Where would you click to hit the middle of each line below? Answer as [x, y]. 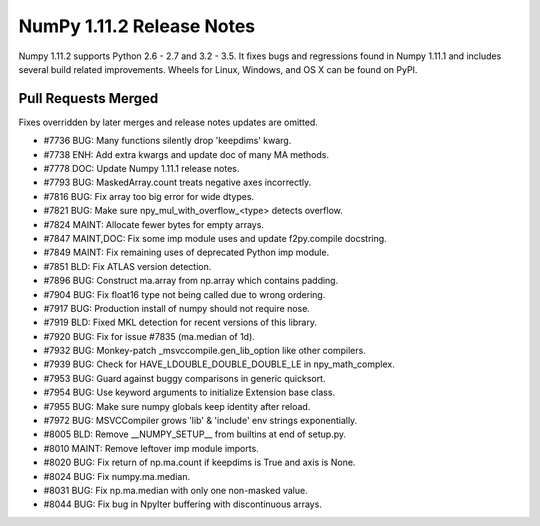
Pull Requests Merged [88, 98]
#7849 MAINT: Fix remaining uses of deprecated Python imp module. [186, 252]
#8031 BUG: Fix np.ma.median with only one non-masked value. [176, 490]
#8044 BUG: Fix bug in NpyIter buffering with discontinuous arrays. [182, 504]
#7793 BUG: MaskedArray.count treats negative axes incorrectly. [177, 182]
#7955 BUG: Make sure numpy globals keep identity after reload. [177, 406]
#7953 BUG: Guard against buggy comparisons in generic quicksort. [184, 378]
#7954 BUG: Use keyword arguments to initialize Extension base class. [189, 392]
